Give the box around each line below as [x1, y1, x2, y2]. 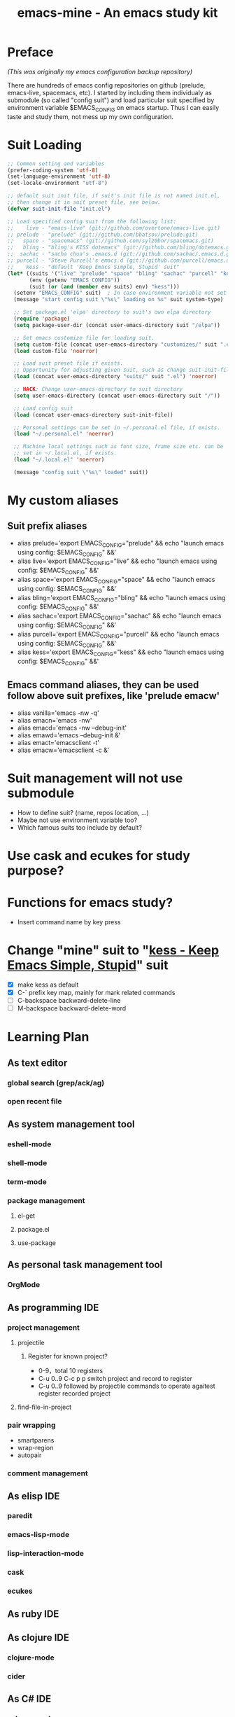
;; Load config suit [13, 405, 73, 412]
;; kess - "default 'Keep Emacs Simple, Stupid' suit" [7, 263, 180, 270]
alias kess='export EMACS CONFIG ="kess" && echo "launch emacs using [17, 648, 225, 658]
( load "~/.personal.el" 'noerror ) [13, 431, 114, 438]
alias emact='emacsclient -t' [17, 738, 100, 746]
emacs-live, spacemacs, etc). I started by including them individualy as [7, 88, 212, 97]
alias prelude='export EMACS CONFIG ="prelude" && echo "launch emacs [17, 538, 225, 549]
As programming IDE [7, 1301, 99, 1314]
